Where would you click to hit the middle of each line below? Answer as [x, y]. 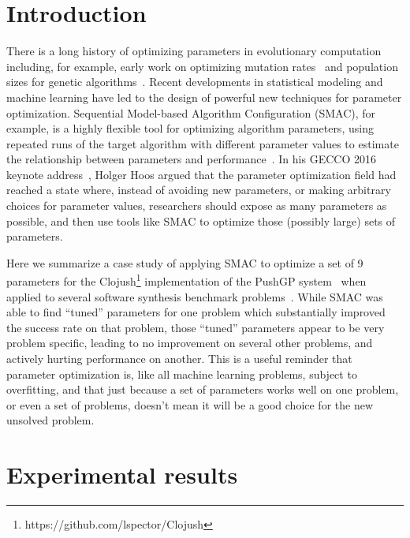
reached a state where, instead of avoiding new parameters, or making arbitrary [199, 190]
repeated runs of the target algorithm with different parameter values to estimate [203, 143]
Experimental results [122, 474]
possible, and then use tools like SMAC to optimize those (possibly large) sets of [201, 220]
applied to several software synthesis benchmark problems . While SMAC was [195, 296]
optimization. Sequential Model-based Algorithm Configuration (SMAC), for [191, 112]
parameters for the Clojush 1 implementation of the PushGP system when [186, 280]
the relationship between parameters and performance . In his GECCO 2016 [191, 159]
